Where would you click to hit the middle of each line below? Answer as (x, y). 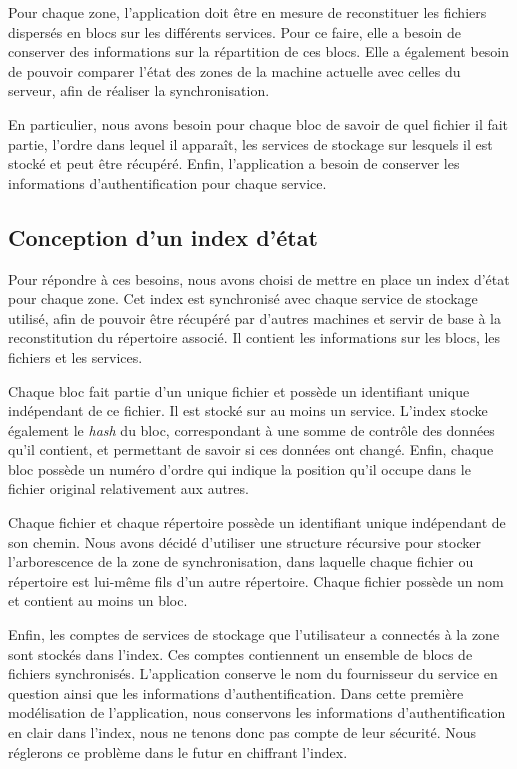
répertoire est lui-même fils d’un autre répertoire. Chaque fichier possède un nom (256, 580)
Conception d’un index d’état (163, 236)
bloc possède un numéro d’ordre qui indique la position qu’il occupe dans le (239, 468)
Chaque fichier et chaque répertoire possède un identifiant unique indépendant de (257, 522)
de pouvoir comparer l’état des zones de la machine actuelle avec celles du (234, 70)
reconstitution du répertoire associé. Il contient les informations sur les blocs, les (254, 337)
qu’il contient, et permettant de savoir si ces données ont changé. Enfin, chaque (251, 449)
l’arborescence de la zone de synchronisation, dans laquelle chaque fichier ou (241, 561)
